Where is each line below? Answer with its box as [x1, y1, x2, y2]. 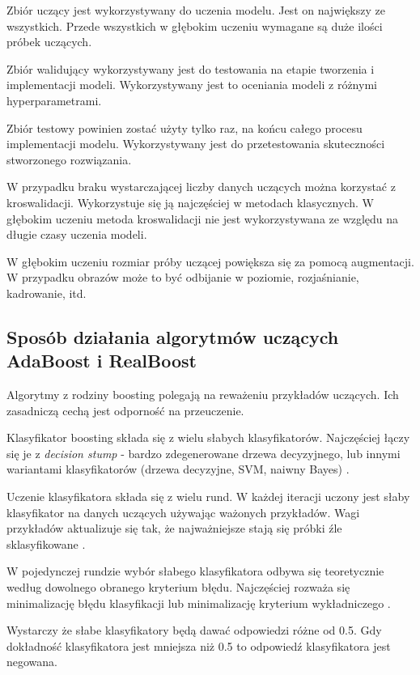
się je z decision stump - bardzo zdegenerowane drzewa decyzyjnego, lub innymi [6, 444, 401, 461]
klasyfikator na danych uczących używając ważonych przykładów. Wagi [6, 503, 360, 520]
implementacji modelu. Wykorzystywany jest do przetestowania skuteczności [6, 135, 385, 152]
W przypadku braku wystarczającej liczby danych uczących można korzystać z [6, 178, 396, 195]
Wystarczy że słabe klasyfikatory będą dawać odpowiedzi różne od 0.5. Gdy [6, 622, 382, 639]
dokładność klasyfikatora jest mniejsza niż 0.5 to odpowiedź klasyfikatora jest [6, 637, 391, 654]
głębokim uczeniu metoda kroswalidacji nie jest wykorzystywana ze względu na [6, 210, 399, 227]
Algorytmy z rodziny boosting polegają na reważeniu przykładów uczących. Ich [6, 386, 399, 403]
